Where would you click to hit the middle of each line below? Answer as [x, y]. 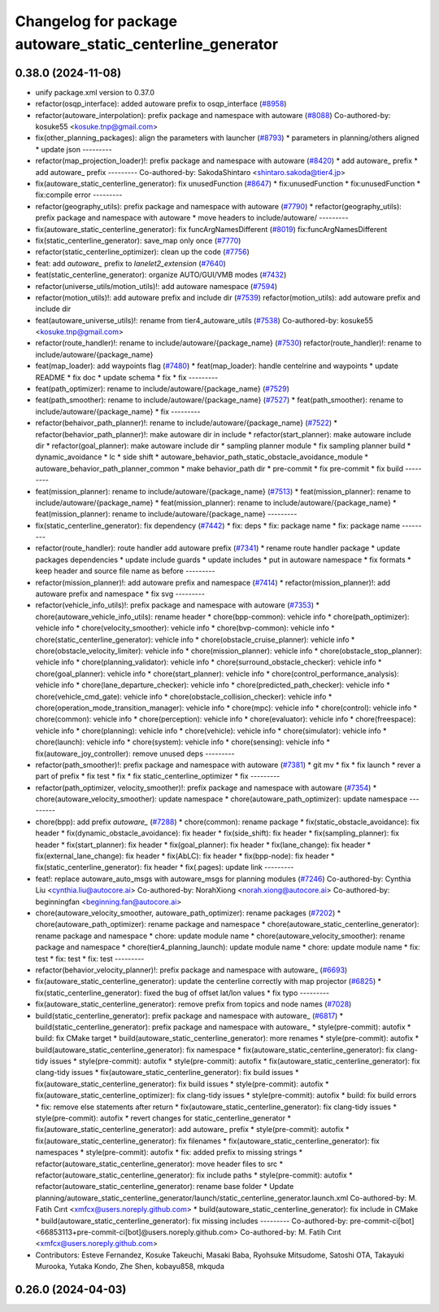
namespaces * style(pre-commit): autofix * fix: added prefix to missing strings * [169, 1152]
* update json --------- [74, 149]
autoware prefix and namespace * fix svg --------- [120, 594]
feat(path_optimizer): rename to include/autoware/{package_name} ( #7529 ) [163, 389]
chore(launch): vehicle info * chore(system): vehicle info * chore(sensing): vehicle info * [183, 742]
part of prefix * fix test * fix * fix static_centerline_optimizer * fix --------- [158, 776]
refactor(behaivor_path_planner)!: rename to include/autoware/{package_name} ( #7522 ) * [186, 423]
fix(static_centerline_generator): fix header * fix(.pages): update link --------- [165, 867]
